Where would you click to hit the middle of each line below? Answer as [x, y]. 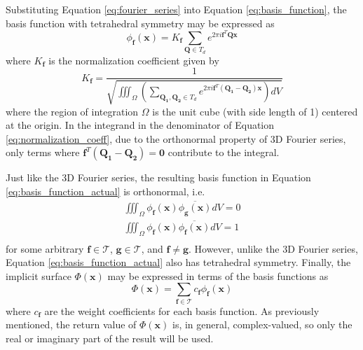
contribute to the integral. [224, 152]
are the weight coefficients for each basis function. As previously [182, 310]
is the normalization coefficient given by [134, 60]
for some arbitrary [45, 248]
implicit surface [39, 275]
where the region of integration [72, 111]
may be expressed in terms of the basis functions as [218, 275]
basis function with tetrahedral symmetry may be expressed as [140, 23]
